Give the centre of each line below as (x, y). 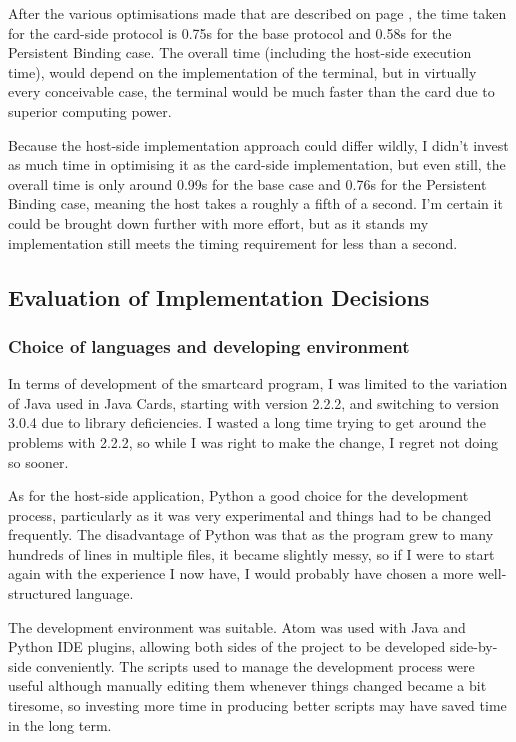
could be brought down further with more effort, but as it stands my (218, 222)
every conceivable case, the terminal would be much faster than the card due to (251, 91)
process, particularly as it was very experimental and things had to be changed (250, 514)
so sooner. (38, 461)
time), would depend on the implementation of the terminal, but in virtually (242, 71)
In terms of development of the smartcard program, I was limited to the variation (258, 383)
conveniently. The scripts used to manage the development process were (255, 665)
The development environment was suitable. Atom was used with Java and (237, 626)
